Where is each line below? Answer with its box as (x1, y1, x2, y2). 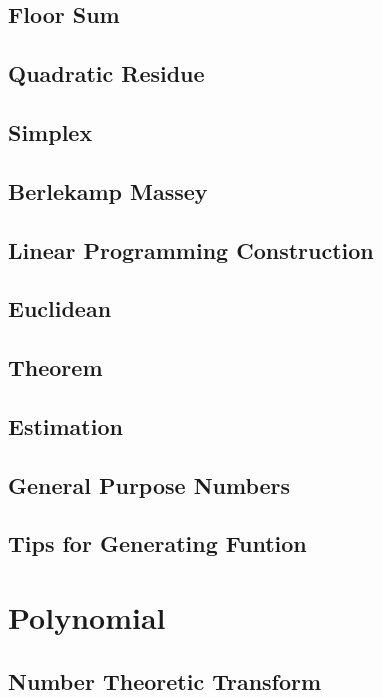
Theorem (8, 352, 103, 383)
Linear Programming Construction (8, 234, 374, 265)
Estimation (8, 410, 123, 441)
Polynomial (8, 597, 166, 637)
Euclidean (8, 293, 112, 324)
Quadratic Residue (8, 58, 205, 89)
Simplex (8, 116, 93, 147)
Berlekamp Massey (8, 175, 208, 206)
